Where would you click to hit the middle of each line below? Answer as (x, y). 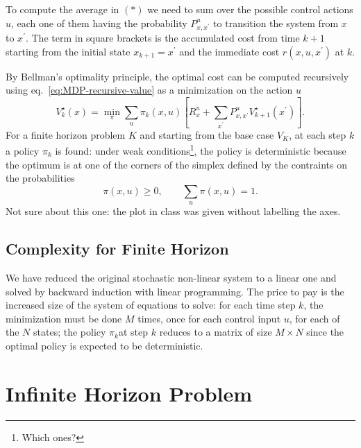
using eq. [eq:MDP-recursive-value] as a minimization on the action (149, 90)
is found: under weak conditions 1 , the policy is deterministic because (201, 149)
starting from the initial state (68, 51)
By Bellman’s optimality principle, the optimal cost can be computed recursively (177, 76)
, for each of (314, 318)
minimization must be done (64, 318)
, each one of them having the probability (99, 23)
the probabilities (40, 178)
